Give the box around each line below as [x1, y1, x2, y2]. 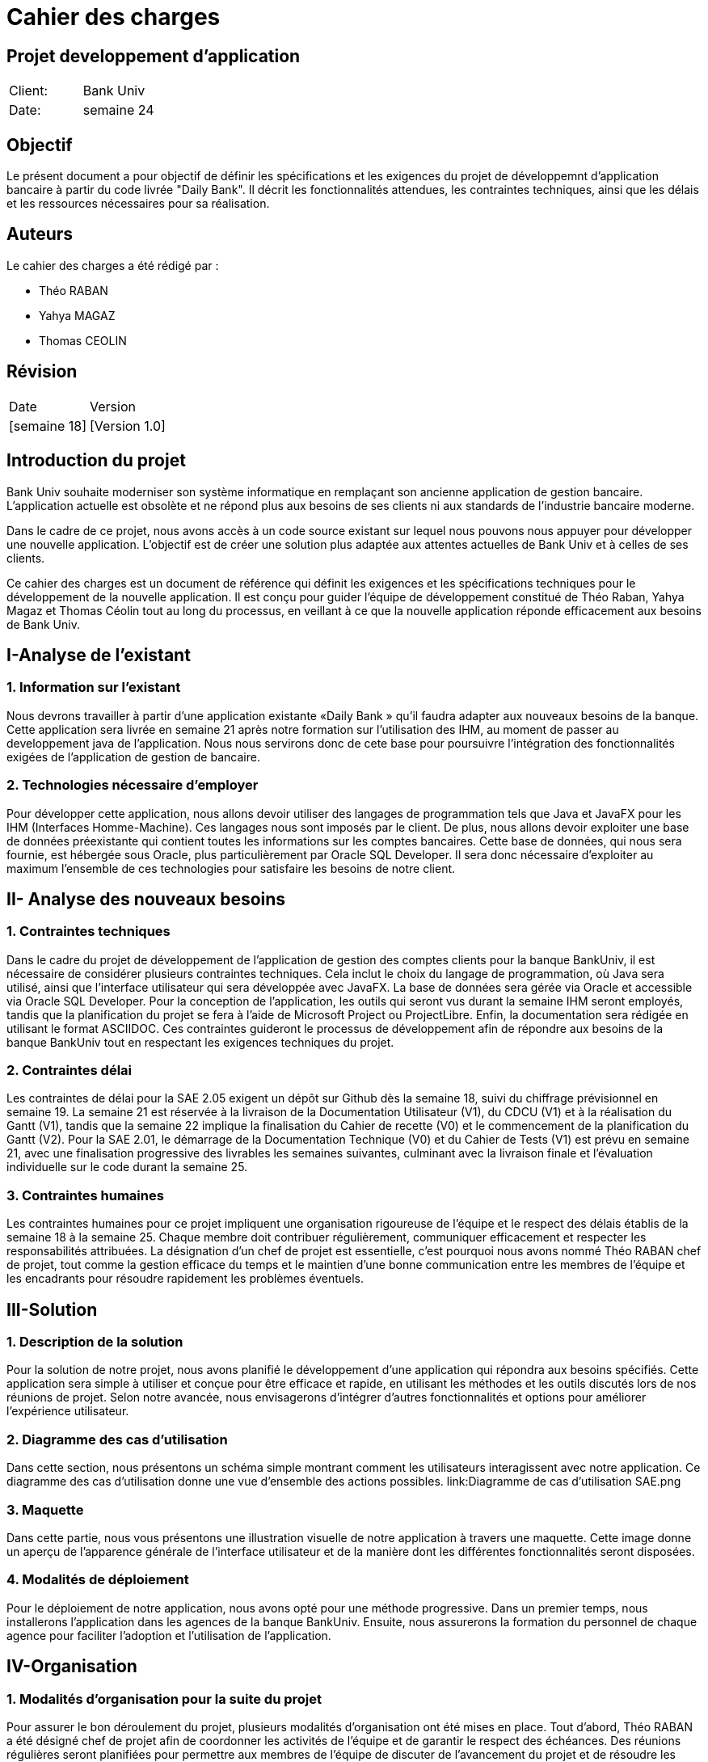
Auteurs [6, 224, 74, 245]
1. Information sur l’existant [6, 679, 181, 696]
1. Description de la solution [6, 1334, 183, 1351]
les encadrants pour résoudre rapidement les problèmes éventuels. [6, 1271, 365, 1286]
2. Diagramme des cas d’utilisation [6, 1431, 228, 1448]
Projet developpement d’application [6, 45, 301, 66]
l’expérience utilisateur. [6, 1404, 129, 1418]
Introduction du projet [6, 450, 186, 471]
